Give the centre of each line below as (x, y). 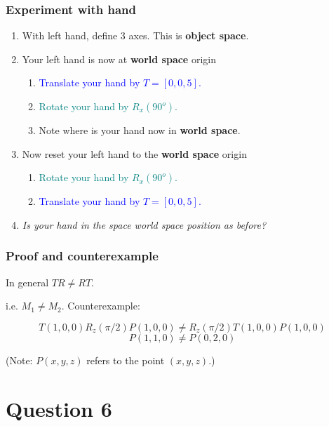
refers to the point (126, 360)
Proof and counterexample (82, 256)
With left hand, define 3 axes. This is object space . (135, 35)
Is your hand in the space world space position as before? (144, 224)
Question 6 (59, 408)
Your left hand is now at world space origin (119, 59)
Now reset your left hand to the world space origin (134, 153)
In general (27, 282)
